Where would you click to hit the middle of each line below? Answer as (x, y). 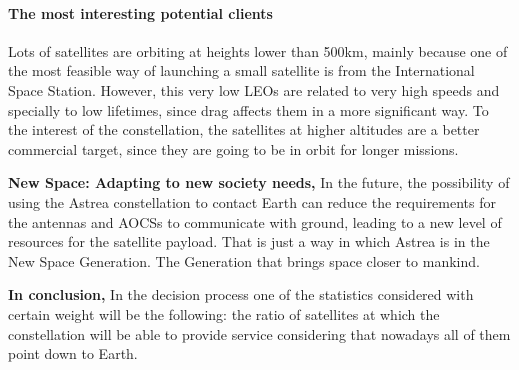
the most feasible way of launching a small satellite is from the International (241, 70)
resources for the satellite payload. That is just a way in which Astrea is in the (249, 241)
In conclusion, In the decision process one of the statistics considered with (241, 294)
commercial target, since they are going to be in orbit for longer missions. (233, 148)
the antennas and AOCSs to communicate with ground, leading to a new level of (255, 221)
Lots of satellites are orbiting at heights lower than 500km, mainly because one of (258, 50)
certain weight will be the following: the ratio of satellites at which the (224, 313)
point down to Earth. (73, 353)
